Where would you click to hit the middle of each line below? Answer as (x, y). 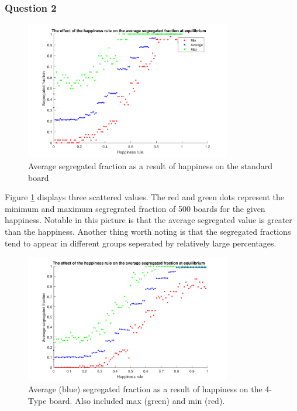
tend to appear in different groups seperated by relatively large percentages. (141, 243)
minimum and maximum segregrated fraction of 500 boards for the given (135, 208)
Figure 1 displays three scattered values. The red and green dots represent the (145, 197)
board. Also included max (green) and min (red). (137, 400)
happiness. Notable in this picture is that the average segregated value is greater (148, 220)
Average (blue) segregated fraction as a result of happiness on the (145, 389)
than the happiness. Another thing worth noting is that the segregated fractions (148, 231)
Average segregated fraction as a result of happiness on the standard (150, 166)
